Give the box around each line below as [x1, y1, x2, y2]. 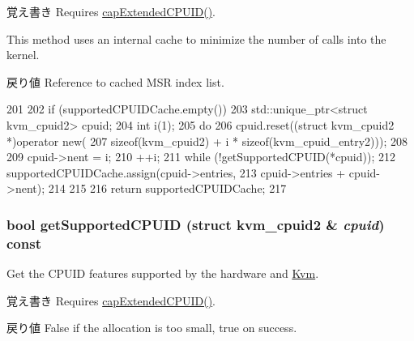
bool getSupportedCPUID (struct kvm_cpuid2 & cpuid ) [6, 214, 385, 234]
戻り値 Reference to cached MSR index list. [6, 73, 224, 90]
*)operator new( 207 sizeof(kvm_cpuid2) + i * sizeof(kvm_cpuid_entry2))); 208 [6, 132, 408, 149]
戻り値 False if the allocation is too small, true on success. [6, 319, 297, 336]
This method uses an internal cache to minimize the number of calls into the [6, 30, 386, 47]
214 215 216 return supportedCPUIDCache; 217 [48, 180, 287, 197]
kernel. [6, 46, 40, 63]
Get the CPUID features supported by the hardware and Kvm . [6, 265, 319, 282]
